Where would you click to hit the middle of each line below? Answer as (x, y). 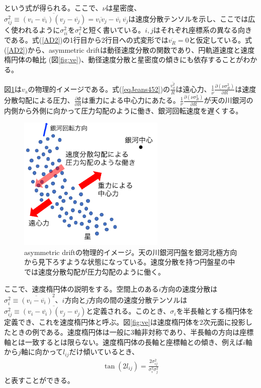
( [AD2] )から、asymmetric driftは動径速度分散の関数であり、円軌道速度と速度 (129, 49)
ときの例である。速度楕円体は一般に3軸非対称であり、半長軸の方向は (125, 332)
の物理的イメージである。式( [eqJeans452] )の (99, 89)
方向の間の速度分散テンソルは (138, 299)
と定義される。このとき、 (128, 311)
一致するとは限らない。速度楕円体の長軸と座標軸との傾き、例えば (134, 342)
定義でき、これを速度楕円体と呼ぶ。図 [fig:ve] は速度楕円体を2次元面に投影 (125, 322)
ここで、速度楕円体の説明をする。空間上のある (81, 288)
